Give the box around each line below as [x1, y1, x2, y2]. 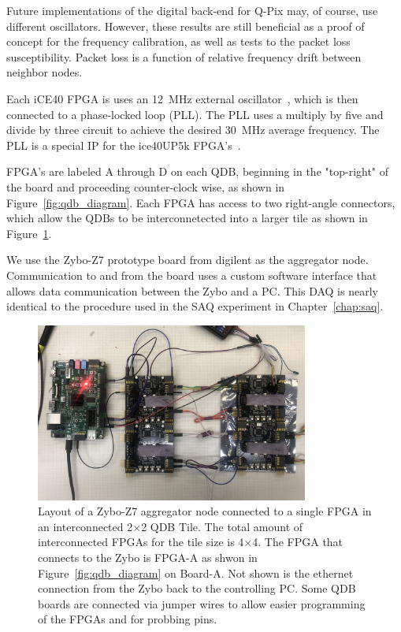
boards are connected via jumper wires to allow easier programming [38, 595, 366, 612]
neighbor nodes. [6, 64, 83, 80]
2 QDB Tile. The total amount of [141, 518, 303, 534]
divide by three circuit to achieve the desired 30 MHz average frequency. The [6, 121, 380, 138]
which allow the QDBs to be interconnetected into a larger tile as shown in [6, 210, 368, 226]
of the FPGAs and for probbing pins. [38, 611, 217, 627]
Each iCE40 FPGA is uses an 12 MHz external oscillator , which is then [6, 90, 358, 106]
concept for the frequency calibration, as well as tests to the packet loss [6, 33, 351, 50]
